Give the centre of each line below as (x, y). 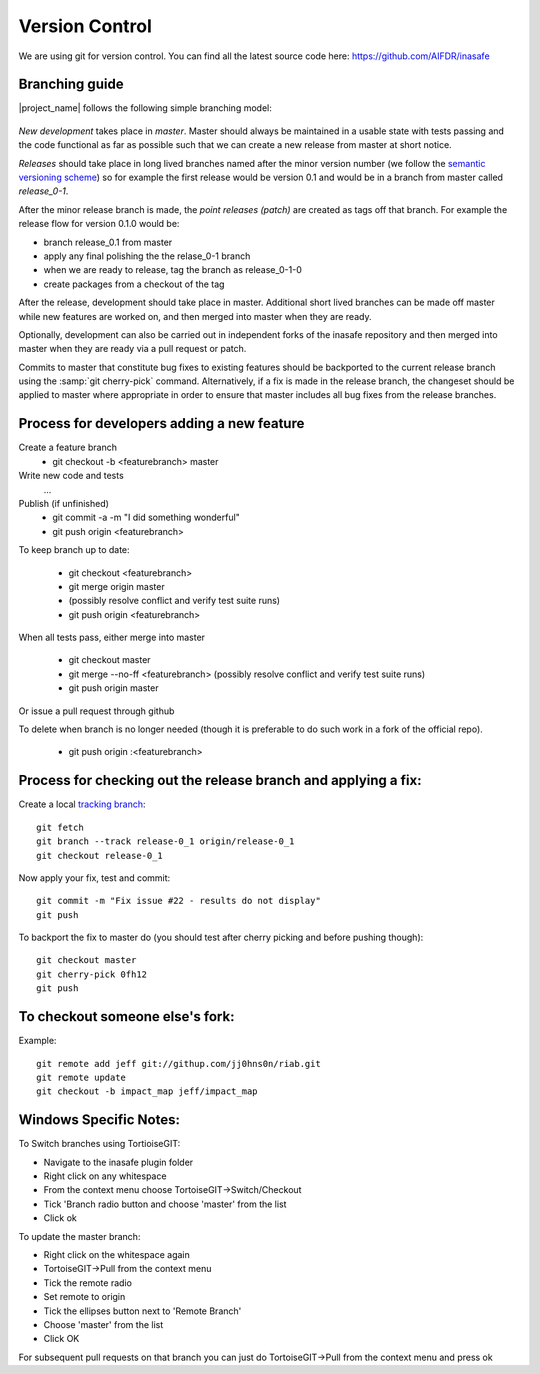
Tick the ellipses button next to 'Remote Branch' (142, 1311)
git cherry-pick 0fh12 (92, 974)
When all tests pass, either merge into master (111, 637)
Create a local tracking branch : (82, 804)
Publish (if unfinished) (64, 503)
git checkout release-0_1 (100, 855)
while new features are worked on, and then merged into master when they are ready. (195, 316)
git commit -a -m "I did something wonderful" (146, 517)
